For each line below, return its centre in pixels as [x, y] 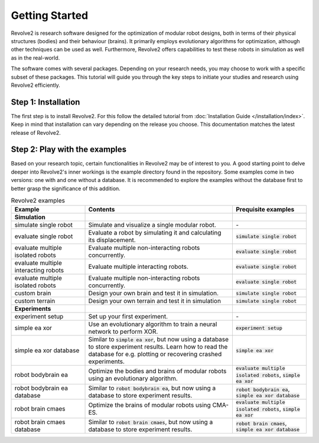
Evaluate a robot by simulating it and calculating [155, 233]
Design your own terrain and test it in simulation [155, 301]
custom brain [33, 294]
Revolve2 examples [38, 201]
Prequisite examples [265, 210]
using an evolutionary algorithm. [133, 379]
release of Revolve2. [36, 132]
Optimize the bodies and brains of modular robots [157, 371]
